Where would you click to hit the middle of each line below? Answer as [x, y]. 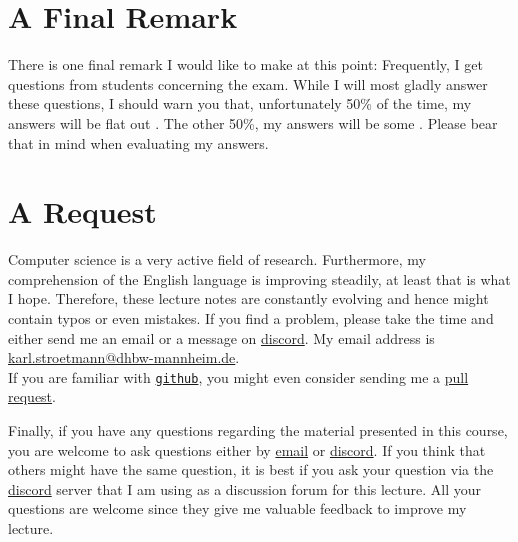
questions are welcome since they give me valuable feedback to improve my [237, 508]
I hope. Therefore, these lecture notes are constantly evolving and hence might [248, 298]
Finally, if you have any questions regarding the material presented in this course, [258, 430]
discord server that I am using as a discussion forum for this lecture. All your [244, 488]
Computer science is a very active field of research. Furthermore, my [217, 259]
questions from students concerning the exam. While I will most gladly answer [248, 83]
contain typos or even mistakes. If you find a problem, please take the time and [251, 318]
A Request [82, 211]
